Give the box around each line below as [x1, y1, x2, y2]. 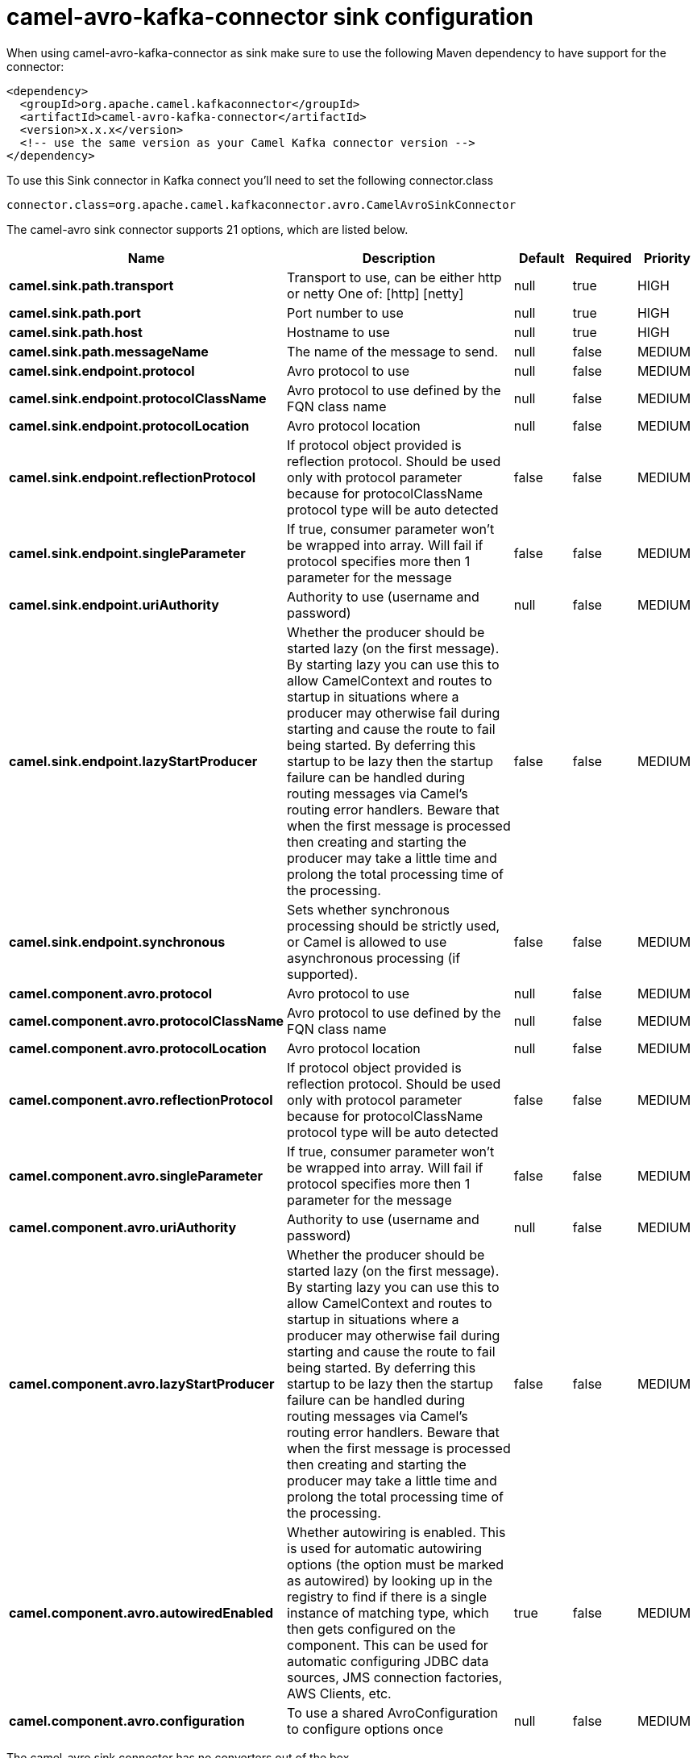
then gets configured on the [287, 1620, 456, 1637]
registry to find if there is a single [287, 1588, 487, 1605]
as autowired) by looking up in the [287, 1572, 493, 1589]
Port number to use [287, 304, 404, 321]
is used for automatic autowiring [287, 1539, 482, 1556]
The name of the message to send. [287, 343, 499, 360]
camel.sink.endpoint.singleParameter [9, 544, 246, 561]
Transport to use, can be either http [287, 269, 502, 285]
